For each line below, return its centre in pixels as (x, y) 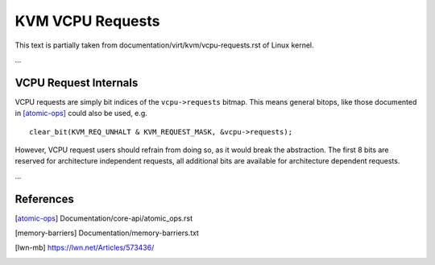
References (44, 199)
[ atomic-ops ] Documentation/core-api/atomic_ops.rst (104, 218)
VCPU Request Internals (77, 83)
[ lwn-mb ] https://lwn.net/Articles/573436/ (85, 248)
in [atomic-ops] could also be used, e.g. (81, 114)
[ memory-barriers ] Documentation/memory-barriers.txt (107, 233)
